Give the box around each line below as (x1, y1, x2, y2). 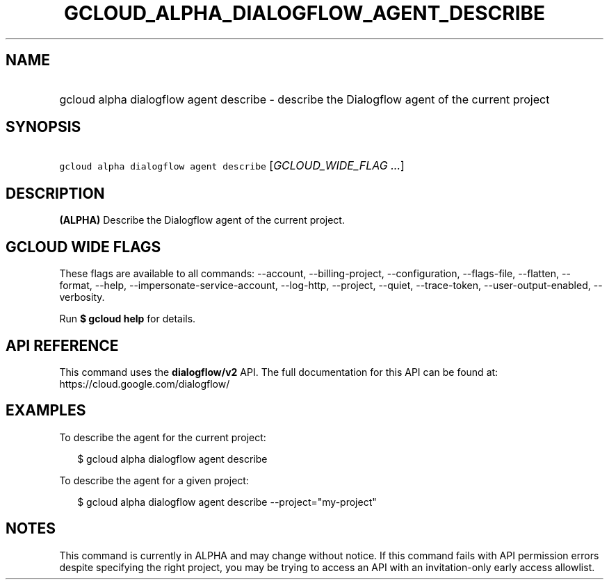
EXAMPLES (6, 402, 86, 420)
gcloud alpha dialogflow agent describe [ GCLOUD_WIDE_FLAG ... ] (59, 158, 405, 173)
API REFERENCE (6, 336, 119, 354)
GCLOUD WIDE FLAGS (6, 238, 161, 256)
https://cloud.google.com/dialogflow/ (59, 377, 230, 390)
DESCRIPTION (6, 184, 105, 202)
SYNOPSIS (6, 118, 81, 136)
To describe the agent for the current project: (59, 431, 266, 443)
